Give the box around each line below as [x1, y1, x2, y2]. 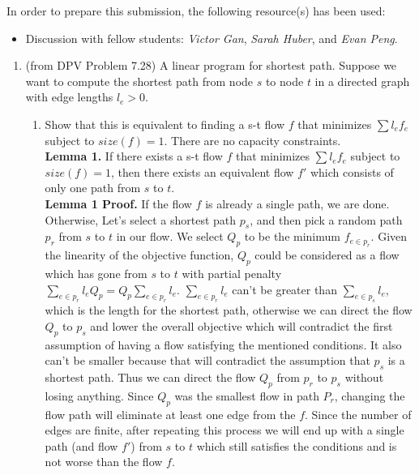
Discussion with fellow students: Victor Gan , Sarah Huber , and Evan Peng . [25, 29, 398, 46]
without [344, 369, 384, 386]
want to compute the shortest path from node [25, 72, 254, 89]
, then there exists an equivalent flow [111, 163, 294, 180]
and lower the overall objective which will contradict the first [90, 317, 393, 334]
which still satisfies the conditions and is [196, 437, 397, 454]
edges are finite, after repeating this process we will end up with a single [45, 422, 404, 439]
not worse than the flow [45, 453, 163, 470]
